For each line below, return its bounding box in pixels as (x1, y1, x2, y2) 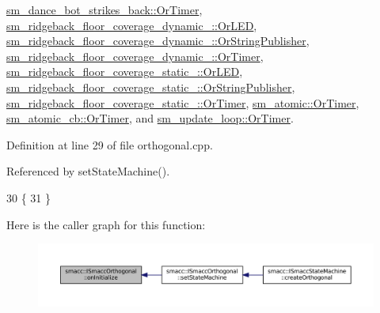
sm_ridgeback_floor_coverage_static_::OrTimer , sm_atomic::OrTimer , (6, 94, 359, 111)
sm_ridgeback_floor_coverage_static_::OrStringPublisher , (6, 78, 295, 95)
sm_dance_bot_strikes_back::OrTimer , (6, 2, 203, 17)
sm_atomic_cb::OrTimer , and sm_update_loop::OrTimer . (6, 110, 294, 126)
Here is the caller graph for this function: (6, 216, 206, 232)
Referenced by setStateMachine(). (6, 163, 170, 179)
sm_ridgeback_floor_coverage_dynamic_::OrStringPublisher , (6, 32, 310, 49)
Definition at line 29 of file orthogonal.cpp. (6, 136, 213, 153)
